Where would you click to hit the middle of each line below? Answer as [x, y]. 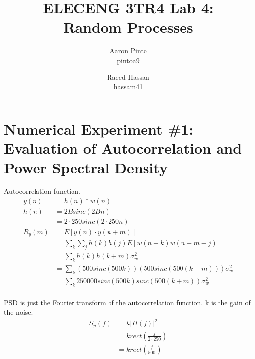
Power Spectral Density [86, 167]
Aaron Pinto [128, 51]
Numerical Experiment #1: [99, 128]
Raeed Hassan [128, 77]
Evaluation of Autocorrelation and [123, 148]
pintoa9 [128, 60]
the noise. [18, 312]
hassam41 [128, 87]
